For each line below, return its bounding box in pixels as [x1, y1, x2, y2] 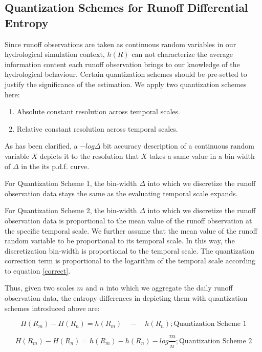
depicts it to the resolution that [39, 150, 139, 161]
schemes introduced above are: [5, 302, 100, 313]
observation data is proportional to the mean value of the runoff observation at [5, 215, 252, 225]
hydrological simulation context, [5, 49, 105, 59]
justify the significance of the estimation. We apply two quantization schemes [5, 78, 247, 89]
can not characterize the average [132, 49, 233, 59]
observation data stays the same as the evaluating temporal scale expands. [5, 188, 238, 198]
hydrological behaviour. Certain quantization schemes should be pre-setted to [5, 69, 247, 79]
